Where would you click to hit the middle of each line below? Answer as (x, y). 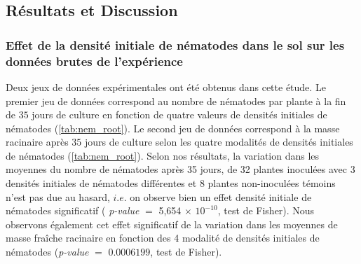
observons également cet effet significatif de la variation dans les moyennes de (172, 224)
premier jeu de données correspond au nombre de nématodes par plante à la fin (176, 100)
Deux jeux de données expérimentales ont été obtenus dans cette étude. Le (166, 86)
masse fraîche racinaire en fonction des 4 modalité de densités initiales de (163, 238)
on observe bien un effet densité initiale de (221, 196)
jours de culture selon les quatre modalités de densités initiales (219, 142)
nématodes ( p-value (47, 252)
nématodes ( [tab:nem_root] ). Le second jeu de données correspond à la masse (173, 128)
